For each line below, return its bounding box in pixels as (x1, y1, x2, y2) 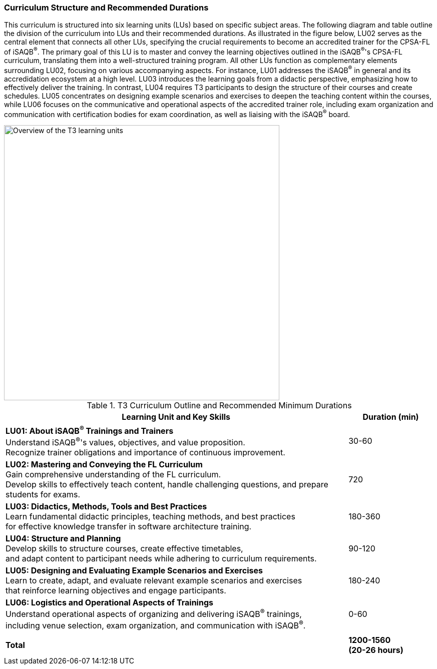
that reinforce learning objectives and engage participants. (6, 585, 226, 595)
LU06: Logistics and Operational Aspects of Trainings (6, 597, 213, 607)
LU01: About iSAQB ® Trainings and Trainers (6, 424, 174, 436)
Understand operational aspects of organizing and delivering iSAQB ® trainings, (6, 607, 302, 619)
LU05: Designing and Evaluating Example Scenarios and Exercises (6, 565, 263, 575)
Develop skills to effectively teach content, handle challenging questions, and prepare (6, 479, 328, 489)
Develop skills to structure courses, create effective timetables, (6, 543, 243, 553)
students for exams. (6, 489, 81, 499)
